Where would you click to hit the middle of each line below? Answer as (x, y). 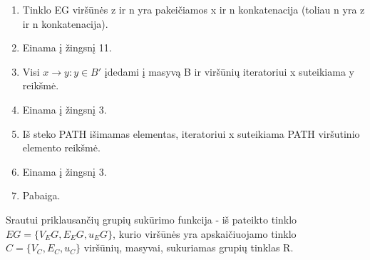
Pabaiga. (41, 195)
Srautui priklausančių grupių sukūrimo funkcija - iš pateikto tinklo (151, 219)
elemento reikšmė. (61, 147)
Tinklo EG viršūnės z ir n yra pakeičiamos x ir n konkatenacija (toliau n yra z (194, 9)
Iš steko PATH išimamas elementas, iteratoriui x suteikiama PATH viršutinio (191, 133)
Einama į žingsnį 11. (67, 47)
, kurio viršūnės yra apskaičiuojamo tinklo (205, 233)
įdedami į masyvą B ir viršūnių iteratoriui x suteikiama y (229, 71)
